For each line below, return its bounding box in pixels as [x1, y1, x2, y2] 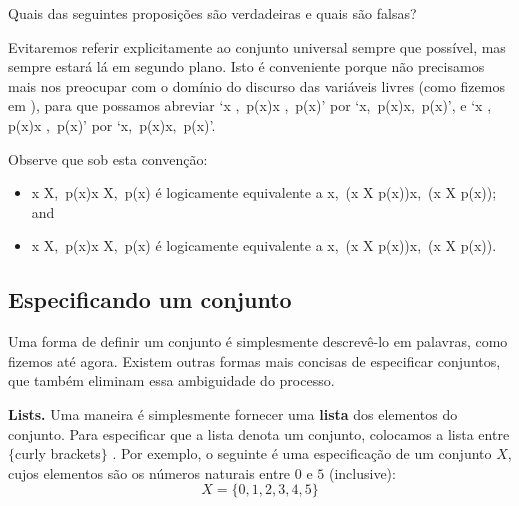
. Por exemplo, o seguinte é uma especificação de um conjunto [112, 443, 492, 464]
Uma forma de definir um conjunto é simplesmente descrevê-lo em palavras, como [8, 331, 508, 352]
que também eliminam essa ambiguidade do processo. [8, 370, 335, 391]
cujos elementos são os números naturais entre [8, 462, 291, 483]
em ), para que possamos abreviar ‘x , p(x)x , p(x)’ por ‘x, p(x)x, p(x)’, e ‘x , [8, 95, 492, 116]
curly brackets [15, 443, 101, 464]
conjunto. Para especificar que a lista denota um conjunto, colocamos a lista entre [8, 423, 510, 444]
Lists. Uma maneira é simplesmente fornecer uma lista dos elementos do [8, 403, 458, 424]
